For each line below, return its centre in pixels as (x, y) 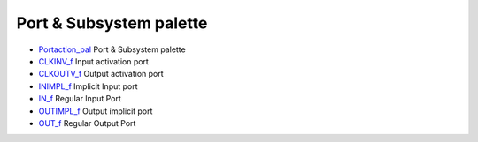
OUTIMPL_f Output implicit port (96, 111)
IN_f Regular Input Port (80, 99)
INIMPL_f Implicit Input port (88, 86)
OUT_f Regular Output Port (87, 123)
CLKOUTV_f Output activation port (101, 74)
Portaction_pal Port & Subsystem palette (112, 49)
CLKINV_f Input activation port (94, 61)
